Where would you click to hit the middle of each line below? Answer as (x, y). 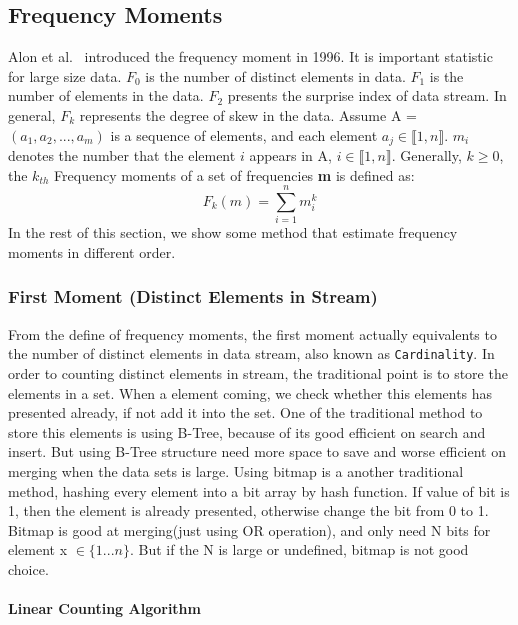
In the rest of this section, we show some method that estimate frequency (233, 232)
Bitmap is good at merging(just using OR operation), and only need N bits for (249, 529)
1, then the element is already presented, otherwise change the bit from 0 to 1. (248, 510)
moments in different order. (92, 251)
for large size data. (65, 75)
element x (38, 549)
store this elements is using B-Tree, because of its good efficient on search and (247, 431)
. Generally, (426, 155)
